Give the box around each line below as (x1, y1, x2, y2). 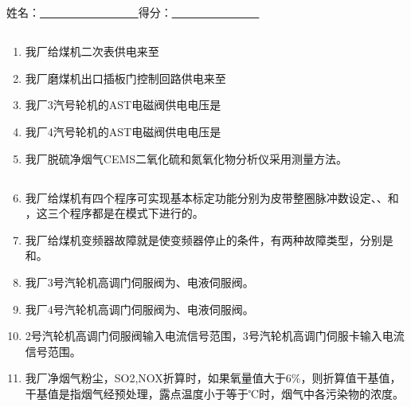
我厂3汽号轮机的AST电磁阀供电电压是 (25, 96, 221, 113)
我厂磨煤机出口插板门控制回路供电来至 (25, 69, 226, 86)
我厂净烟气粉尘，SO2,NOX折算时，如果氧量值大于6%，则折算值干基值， (25, 370, 401, 386)
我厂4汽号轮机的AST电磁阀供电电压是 (25, 123, 221, 139)
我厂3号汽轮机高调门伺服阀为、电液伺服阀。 (25, 273, 254, 290)
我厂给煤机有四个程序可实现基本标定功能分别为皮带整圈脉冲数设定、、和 (25, 189, 399, 205)
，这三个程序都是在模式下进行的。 (25, 205, 204, 221)
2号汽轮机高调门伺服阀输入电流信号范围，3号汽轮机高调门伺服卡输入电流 (25, 327, 405, 344)
